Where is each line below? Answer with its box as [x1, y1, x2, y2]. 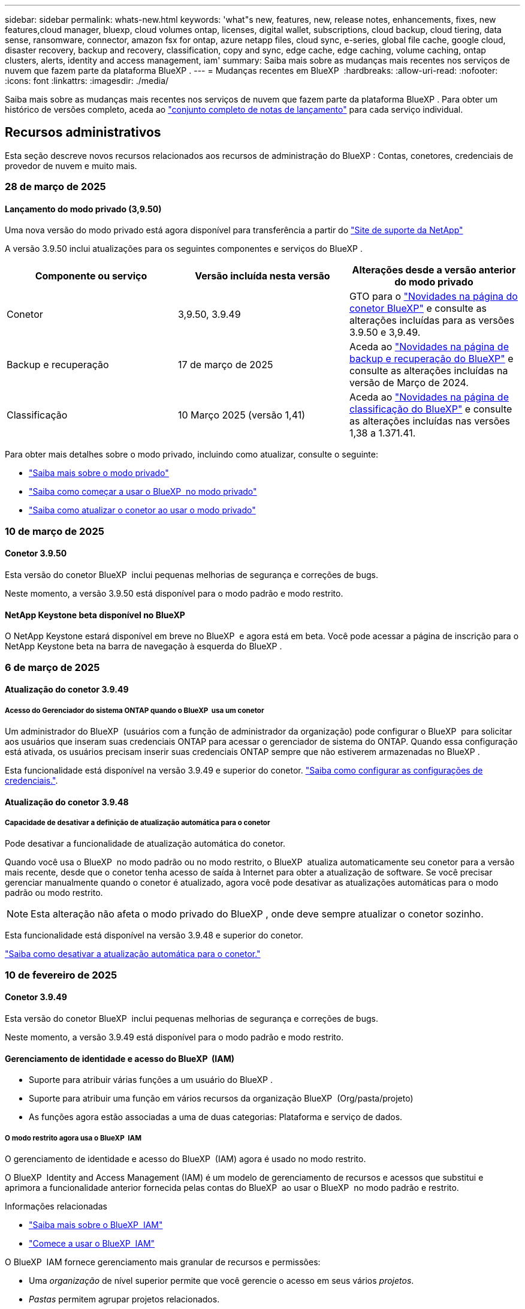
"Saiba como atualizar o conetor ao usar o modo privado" [29, 505, 256, 516]
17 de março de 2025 [177, 359, 273, 371]
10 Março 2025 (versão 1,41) [177, 409, 305, 422]
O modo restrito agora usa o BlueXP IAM [5, 1133, 141, 1142]
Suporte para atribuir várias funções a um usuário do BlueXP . [29, 1075, 273, 1085]
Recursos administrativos [5, 125, 161, 140]
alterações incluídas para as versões [349, 314, 515, 327]
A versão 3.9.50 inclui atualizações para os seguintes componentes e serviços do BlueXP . [5, 243, 363, 254]
